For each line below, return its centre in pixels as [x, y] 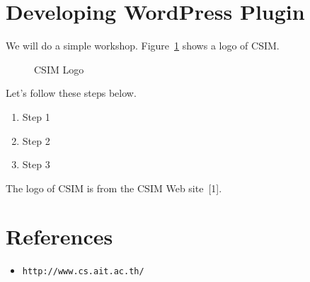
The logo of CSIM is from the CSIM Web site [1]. [114, 188]
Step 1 [36, 116]
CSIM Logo [59, 69]
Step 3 [36, 164]
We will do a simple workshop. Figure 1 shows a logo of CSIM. [143, 46]
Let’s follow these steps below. [71, 93]
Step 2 [36, 140]
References [59, 236]
